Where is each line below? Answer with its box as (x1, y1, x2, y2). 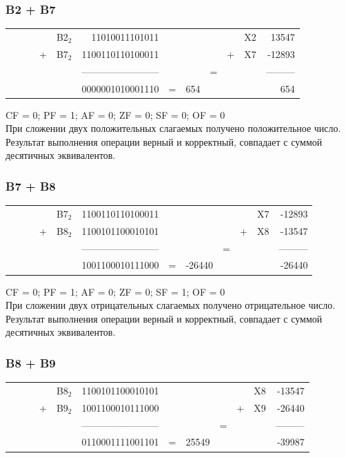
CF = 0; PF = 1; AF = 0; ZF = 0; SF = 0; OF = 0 (6, 107, 225, 122)
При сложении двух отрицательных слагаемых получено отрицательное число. (6, 298, 336, 312)
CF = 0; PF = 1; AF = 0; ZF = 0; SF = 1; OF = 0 (6, 284, 225, 298)
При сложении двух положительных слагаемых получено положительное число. (6, 121, 341, 135)
